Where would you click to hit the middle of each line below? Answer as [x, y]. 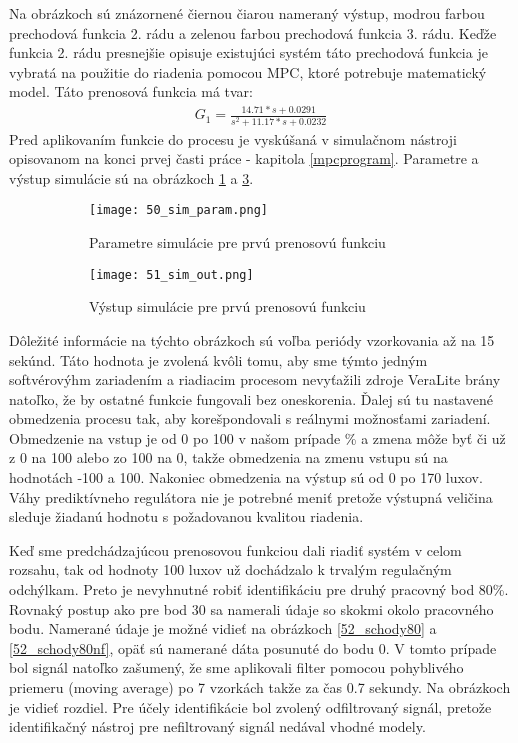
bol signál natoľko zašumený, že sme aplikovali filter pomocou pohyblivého [236, 667]
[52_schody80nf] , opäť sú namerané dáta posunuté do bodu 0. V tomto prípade [253, 647]
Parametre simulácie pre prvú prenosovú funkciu [237, 242]
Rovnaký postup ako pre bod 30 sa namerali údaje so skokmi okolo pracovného [251, 608]
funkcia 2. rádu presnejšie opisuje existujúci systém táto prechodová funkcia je [248, 52]
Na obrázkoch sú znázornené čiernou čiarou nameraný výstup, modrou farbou [247, 13]
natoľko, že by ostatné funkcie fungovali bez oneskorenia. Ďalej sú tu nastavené [251, 398]
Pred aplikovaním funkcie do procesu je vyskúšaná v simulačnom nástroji [233, 138]
